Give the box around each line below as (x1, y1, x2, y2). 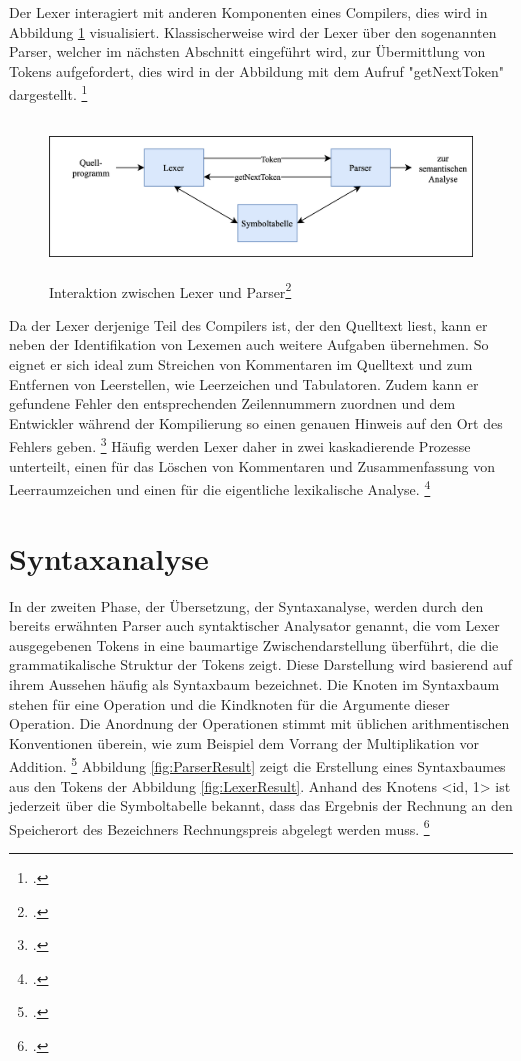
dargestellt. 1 (9, 81, 88, 105)
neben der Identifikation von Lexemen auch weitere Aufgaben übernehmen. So (9, 334, 489, 355)
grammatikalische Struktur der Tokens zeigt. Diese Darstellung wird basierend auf (9, 654, 513, 675)
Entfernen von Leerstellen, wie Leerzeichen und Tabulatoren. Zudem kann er (9, 373, 479, 394)
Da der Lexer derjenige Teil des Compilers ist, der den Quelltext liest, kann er (9, 314, 488, 335)
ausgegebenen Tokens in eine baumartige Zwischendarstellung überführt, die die (9, 634, 499, 655)
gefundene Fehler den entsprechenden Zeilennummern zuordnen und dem (9, 393, 456, 414)
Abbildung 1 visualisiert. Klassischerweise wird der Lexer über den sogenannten (9, 21, 497, 42)
